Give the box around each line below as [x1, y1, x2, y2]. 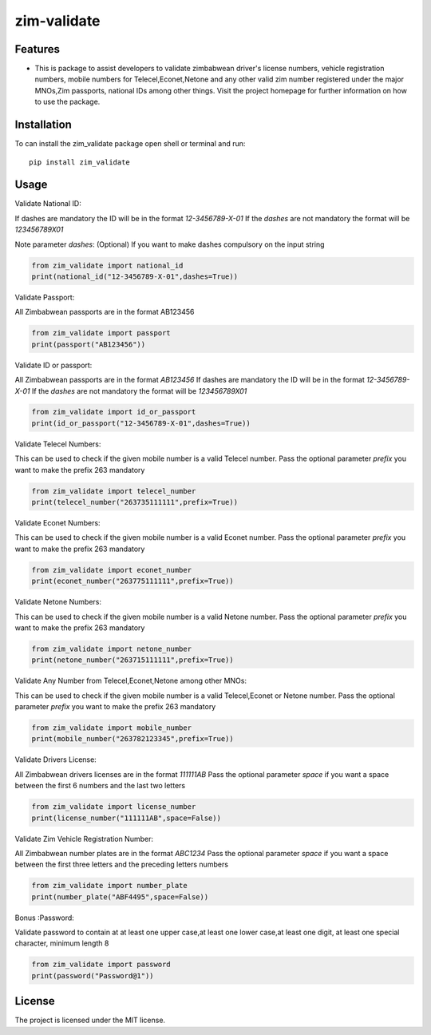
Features [14, 42, 60, 56]
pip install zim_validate [29, 157, 131, 167]
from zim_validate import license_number [31, 803, 196, 811]
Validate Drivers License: [14, 755, 97, 764]
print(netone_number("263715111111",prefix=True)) [31, 656, 235, 664]
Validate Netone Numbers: [14, 597, 102, 607]
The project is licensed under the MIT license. [14, 1015, 166, 1025]
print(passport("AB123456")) [31, 339, 146, 349]
